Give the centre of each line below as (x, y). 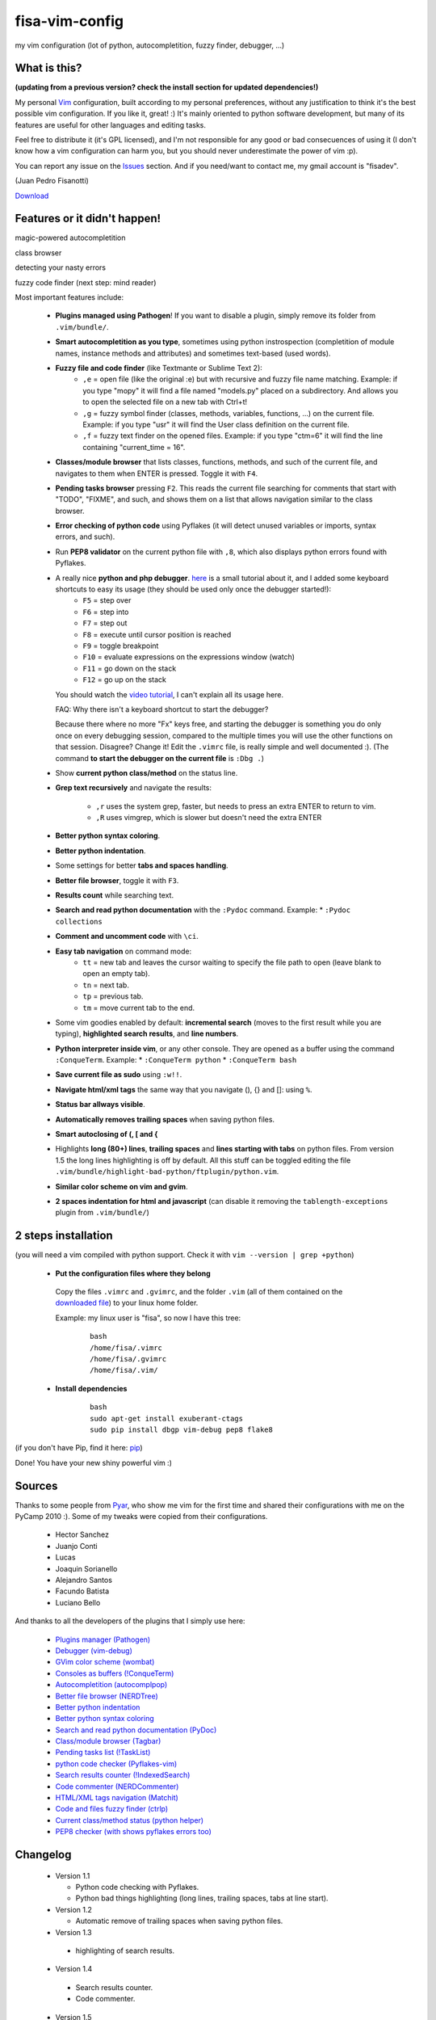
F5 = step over (107, 600)
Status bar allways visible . (100, 1105)
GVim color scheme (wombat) (105, 1662)
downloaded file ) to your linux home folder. (127, 1303)
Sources (36, 1486)
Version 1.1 (73, 1875)
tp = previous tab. (113, 996)
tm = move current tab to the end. (139, 1008)
